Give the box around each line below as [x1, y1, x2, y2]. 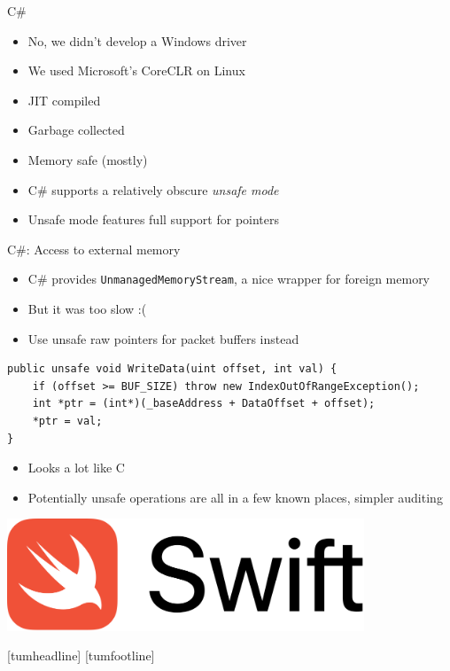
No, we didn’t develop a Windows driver [27, 31, 247, 50]
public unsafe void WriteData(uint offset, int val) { [7, 363, 337, 376]
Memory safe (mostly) [27, 150, 148, 168]
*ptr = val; [32, 414, 103, 427]
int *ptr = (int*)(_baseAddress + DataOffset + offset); [32, 397, 376, 410]
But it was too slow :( [27, 300, 147, 317]
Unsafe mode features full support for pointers [27, 210, 280, 229]
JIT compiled [27, 90, 101, 109]
